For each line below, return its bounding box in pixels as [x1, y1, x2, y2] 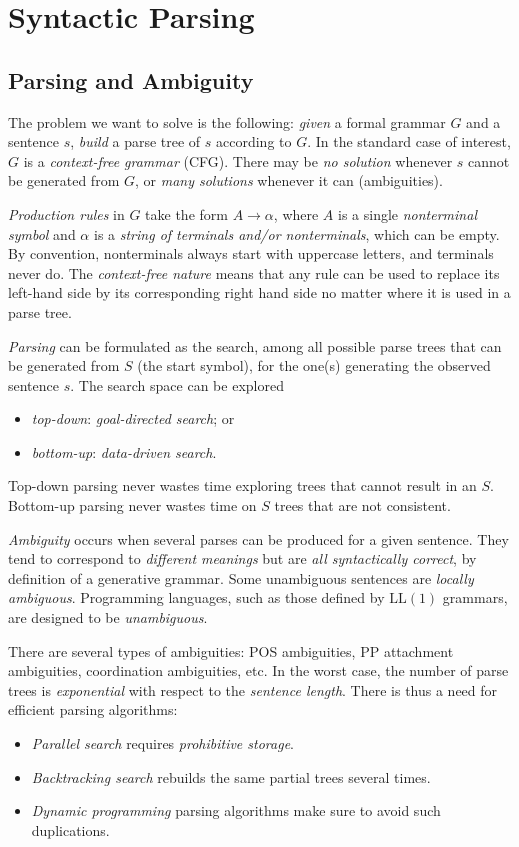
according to [216, 131, 292, 152]
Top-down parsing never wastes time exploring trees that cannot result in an [8, 475, 477, 496]
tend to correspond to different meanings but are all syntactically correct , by [8, 548, 477, 569]
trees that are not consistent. [274, 495, 451, 516]
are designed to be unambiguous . [8, 607, 208, 628]
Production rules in [8, 203, 125, 224]
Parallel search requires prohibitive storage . [31, 733, 294, 754]
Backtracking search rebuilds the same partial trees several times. [31, 766, 431, 787]
